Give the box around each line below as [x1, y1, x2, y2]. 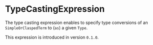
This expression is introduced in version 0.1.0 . [5, 34, 99, 40]
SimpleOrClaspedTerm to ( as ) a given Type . [5, 24, 88, 30]
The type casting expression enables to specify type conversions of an [5, 20, 148, 25]
